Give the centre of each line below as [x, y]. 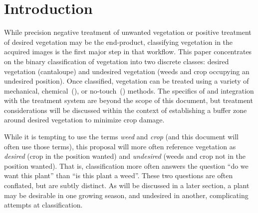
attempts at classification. [43, 205]
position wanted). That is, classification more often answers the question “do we [126, 165]
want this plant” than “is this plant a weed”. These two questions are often [119, 175]
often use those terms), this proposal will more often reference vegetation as [120, 146]
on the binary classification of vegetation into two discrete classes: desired [117, 61]
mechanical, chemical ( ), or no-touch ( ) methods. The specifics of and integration [129, 90]
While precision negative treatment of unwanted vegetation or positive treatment [128, 32]
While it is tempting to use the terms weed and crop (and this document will [121, 137]
